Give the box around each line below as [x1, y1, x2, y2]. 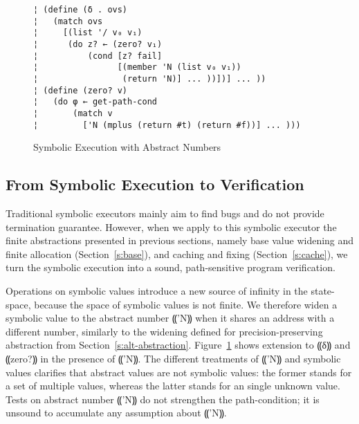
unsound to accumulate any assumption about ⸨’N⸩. [6, 405, 227, 420]
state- [311, 283, 335, 297]
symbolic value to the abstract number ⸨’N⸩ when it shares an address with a [6, 311, 335, 325]
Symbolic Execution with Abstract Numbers [33, 140, 221, 154]
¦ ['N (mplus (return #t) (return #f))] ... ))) [33, 120, 301, 130]
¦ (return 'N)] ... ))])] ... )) [33, 73, 266, 84]
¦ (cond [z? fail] [33, 50, 163, 61]
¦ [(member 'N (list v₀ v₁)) [33, 62, 241, 73]
